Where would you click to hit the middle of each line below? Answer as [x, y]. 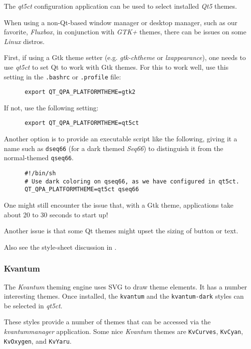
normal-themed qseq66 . [39, 158]
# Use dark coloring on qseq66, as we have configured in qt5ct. [132, 181]
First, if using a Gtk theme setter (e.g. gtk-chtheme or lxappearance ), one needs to [125, 57]
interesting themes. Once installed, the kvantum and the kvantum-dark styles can [124, 296]
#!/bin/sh [40, 174]
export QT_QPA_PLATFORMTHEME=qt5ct [82, 123]
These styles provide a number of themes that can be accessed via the [107, 322]
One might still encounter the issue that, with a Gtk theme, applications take [119, 205]
